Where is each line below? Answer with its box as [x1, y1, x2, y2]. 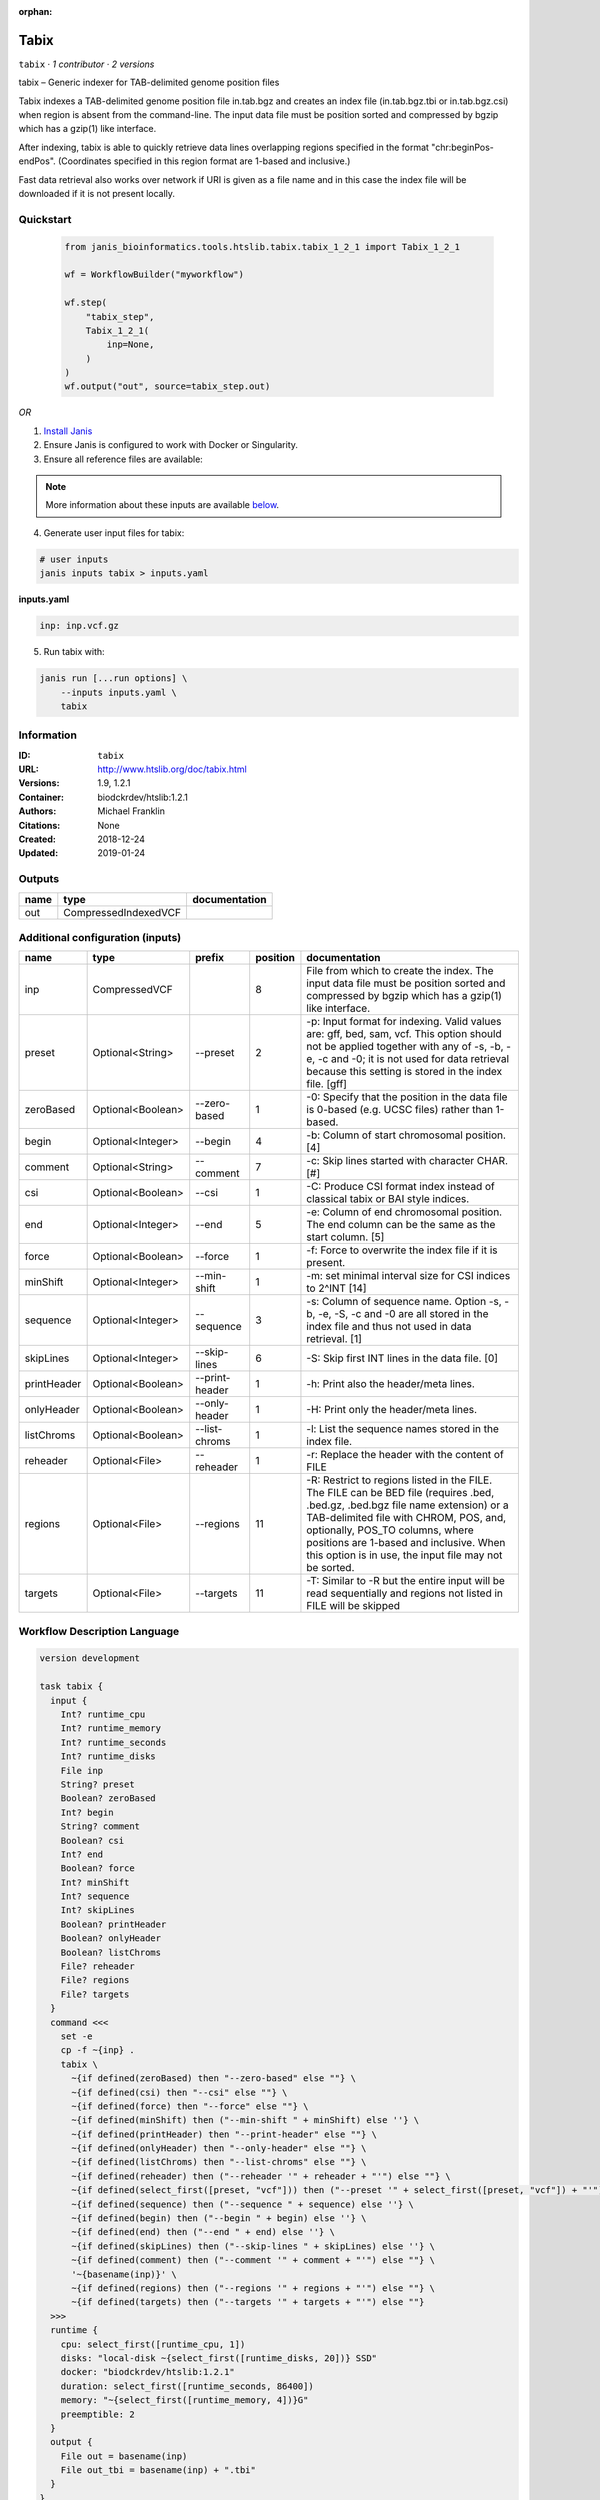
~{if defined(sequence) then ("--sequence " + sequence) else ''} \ [71, 2198, 415, 2210]
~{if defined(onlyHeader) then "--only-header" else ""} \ [71, 2143, 367, 2154]
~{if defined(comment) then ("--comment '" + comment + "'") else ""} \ [71, 2255, 435, 2266]
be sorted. [306, 1561, 355, 1575]
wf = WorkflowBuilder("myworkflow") [64, 269, 245, 280]
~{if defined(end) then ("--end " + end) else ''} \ [71, 2226, 335, 2238]
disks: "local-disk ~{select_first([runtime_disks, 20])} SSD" [60, 2352, 378, 2364]
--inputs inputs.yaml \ [60, 686, 177, 698]
